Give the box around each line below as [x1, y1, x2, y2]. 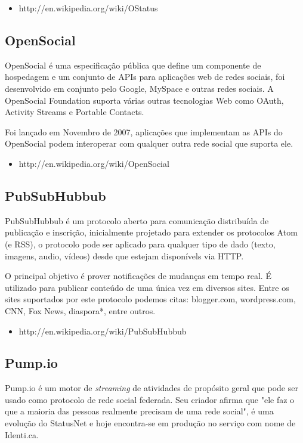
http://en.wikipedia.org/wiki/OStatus [18, 2, 158, 14]
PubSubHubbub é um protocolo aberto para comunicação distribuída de [5, 214, 269, 227]
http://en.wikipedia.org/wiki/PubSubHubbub [18, 324, 187, 337]
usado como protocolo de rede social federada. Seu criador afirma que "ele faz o [5, 393, 295, 405]
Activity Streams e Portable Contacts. [5, 106, 144, 118]
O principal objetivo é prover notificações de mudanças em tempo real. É [5, 269, 271, 282]
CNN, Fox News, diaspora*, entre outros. [5, 304, 156, 317]
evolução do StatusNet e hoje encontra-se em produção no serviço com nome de [5, 417, 296, 429]
